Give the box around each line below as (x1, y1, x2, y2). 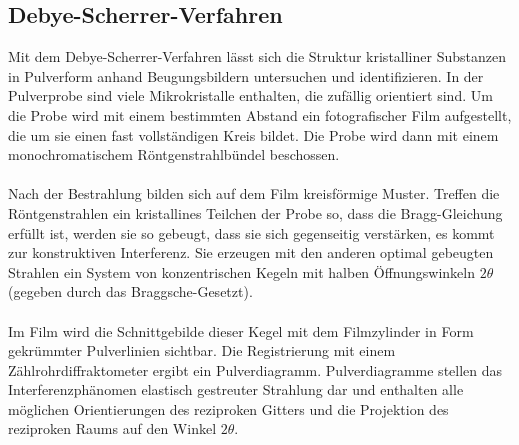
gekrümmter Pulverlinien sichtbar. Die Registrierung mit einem (8, 340, 396, 361)
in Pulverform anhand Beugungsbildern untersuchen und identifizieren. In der (8, 65, 484, 86)
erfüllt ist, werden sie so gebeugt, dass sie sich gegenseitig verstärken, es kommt (8, 222, 495, 243)
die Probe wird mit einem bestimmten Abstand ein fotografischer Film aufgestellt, (8, 104, 512, 125)
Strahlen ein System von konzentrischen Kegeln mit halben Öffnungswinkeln (8, 261, 475, 282)
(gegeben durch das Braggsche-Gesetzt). (8, 281, 253, 302)
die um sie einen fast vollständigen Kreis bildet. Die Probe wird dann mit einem (8, 124, 499, 145)
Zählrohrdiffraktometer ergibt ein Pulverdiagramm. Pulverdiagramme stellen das (8, 359, 503, 380)
